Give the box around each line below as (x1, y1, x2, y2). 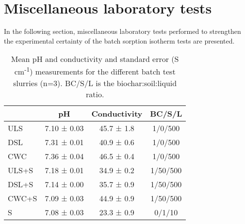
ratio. (85, 88, 104, 100)
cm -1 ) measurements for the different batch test (14, 64, 176, 77)
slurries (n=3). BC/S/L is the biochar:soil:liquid (13, 77, 177, 89)
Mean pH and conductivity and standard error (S (11, 53, 179, 65)
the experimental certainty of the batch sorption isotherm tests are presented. (4, 35, 235, 45)
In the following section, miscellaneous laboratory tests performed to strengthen (4, 26, 241, 36)
